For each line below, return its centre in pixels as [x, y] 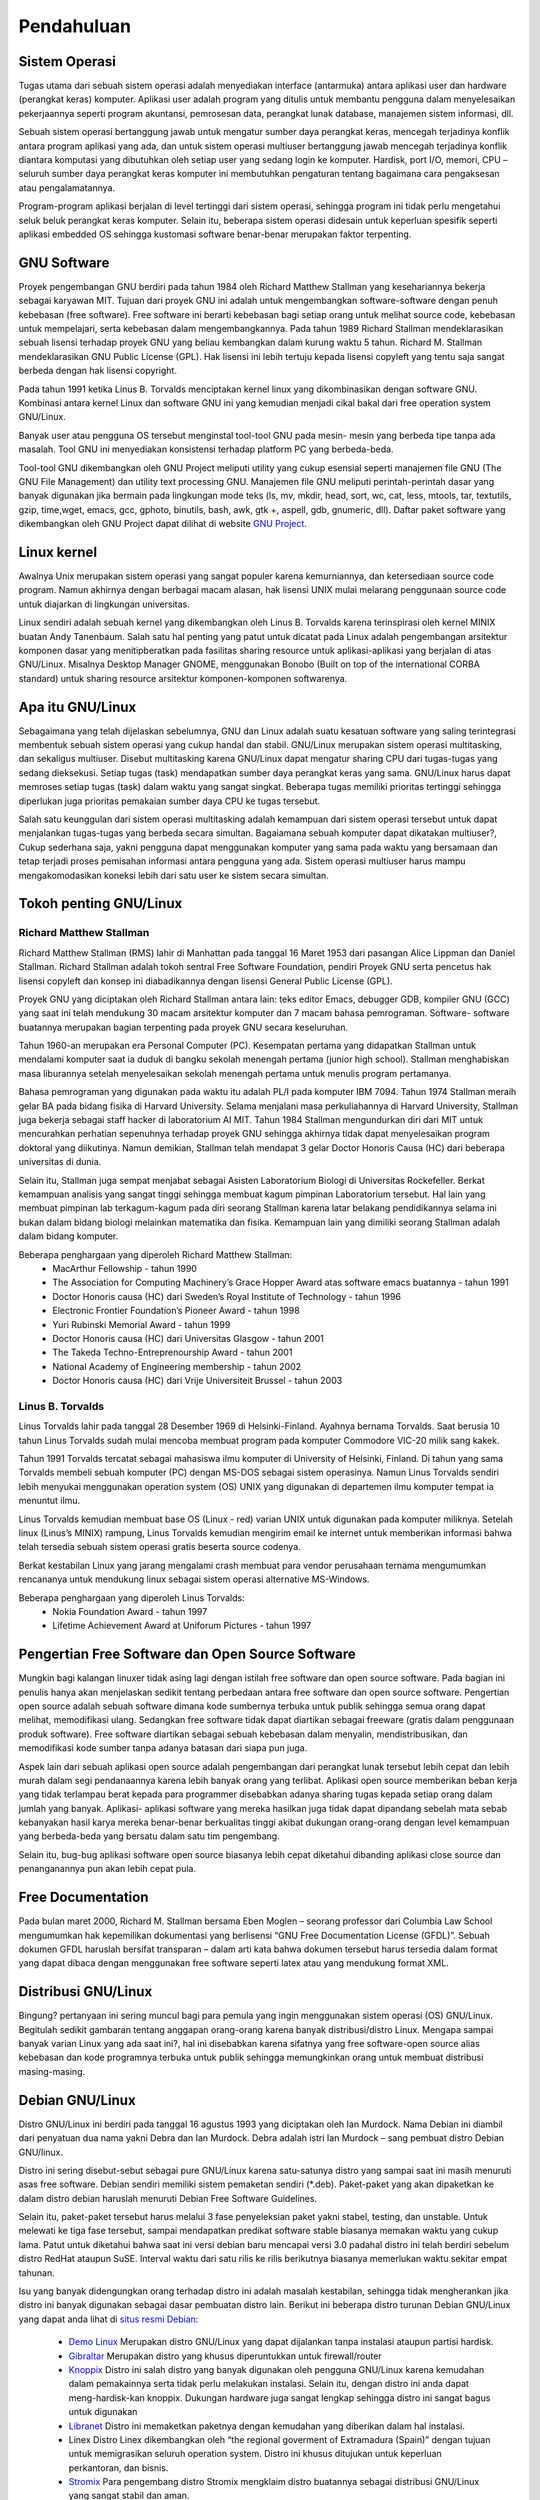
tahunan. [36, 2272]
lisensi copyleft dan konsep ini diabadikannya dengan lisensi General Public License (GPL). [206, 981]
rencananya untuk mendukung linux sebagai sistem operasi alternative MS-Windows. [194, 1579]
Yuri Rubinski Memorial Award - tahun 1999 [141, 1324]
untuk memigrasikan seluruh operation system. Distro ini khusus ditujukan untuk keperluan [255, 2454]
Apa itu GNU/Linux [77, 706]
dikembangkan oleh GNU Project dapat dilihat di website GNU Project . [162, 524]
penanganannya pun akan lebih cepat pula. [107, 1869]
